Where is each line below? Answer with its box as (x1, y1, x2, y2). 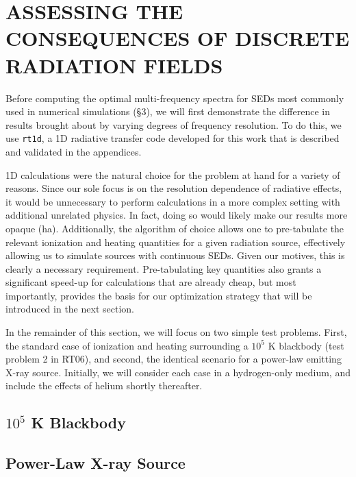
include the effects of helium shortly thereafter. (5, 378, 203, 393)
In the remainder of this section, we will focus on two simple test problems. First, (5, 325, 347, 339)
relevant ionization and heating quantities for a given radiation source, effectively (5, 234, 346, 249)
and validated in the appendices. (5, 144, 142, 158)
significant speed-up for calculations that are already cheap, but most (5, 275, 296, 289)
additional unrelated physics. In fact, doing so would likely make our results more (5, 208, 348, 222)
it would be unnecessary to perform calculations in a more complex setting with (5, 194, 340, 208)
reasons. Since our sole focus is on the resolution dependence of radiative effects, (5, 181, 342, 195)
